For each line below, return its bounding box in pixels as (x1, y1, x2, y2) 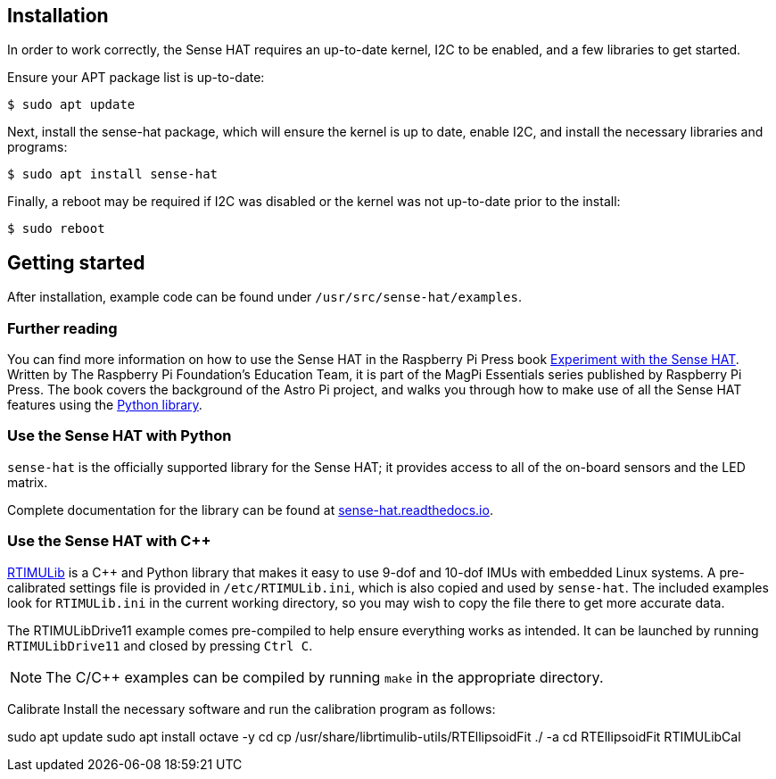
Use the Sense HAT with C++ (7, 532, 211, 551)
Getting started (7, 251, 145, 274)
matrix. (7, 474, 48, 490)
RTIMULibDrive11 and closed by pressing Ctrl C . (7, 637, 313, 653)
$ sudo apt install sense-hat (7, 167, 219, 182)
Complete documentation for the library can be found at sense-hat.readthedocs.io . (7, 501, 493, 518)
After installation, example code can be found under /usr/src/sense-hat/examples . (7, 289, 522, 305)
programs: (7, 139, 68, 155)
